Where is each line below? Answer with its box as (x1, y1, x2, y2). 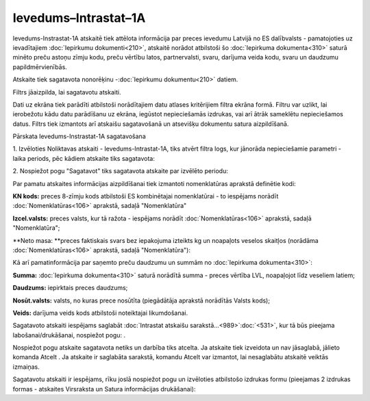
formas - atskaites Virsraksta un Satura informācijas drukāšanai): (12, 385, 196, 393)
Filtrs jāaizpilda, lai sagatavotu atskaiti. (12, 88, 121, 96)
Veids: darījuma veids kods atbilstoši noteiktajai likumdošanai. (12, 309, 188, 317)
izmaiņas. (12, 363, 40, 371)
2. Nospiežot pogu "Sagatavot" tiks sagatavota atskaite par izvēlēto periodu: (12, 167, 229, 175)
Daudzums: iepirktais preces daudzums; (12, 284, 128, 292)
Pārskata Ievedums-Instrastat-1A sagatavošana (12, 132, 147, 140)
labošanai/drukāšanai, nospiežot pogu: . (12, 331, 126, 339)
